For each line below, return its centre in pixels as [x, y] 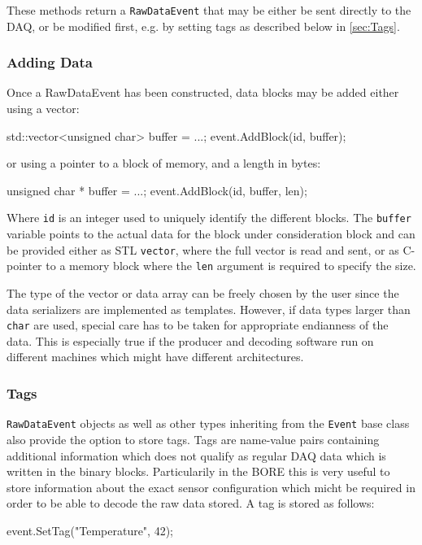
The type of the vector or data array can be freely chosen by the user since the [203, 293]
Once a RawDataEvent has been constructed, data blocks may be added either [203, 92]
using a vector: [43, 109]
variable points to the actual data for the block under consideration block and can [211, 234]
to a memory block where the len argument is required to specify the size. [231, 266]
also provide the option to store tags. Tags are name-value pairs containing [193, 439]
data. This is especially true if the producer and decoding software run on [190, 340]
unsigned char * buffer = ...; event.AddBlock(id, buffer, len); [157, 190]
